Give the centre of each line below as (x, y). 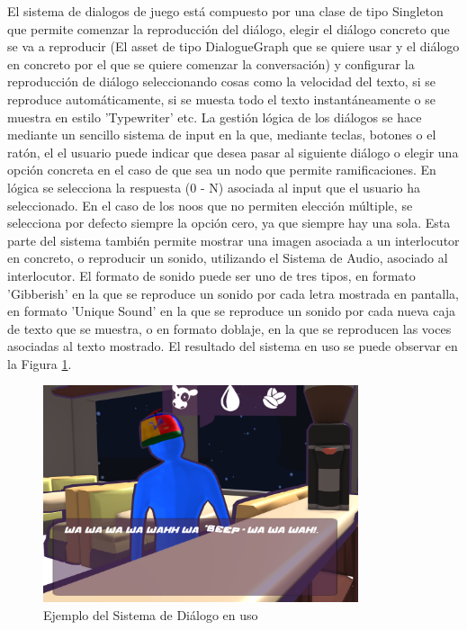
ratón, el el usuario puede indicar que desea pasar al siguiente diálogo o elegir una (233, 152)
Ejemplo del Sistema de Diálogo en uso (151, 614)
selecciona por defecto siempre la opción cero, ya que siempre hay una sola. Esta (229, 223)
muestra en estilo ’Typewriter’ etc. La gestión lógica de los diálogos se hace (215, 117)
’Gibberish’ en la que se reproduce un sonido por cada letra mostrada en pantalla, (233, 293)
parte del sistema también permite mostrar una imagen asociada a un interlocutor (233, 240)
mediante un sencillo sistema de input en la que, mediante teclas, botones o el (222, 135)
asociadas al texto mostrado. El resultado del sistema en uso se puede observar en (233, 346)
